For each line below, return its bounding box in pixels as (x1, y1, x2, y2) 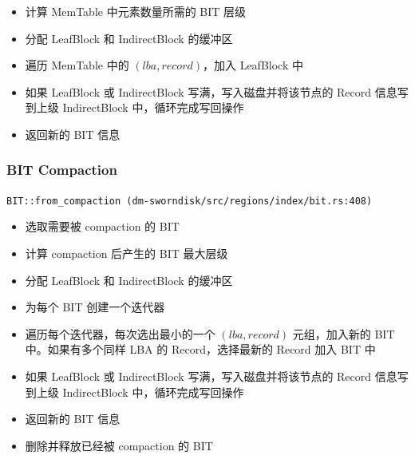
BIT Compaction (6, 160, 117, 180)
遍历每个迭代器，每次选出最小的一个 (25, 325, 215, 342)
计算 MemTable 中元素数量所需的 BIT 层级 (25, 3, 247, 19)
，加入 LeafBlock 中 (202, 57, 303, 73)
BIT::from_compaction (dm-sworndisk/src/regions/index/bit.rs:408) (6, 195, 373, 207)
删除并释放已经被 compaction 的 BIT (25, 437, 213, 453)
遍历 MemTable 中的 (25, 57, 129, 73)
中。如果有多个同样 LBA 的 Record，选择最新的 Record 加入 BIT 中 (25, 341, 376, 358)
